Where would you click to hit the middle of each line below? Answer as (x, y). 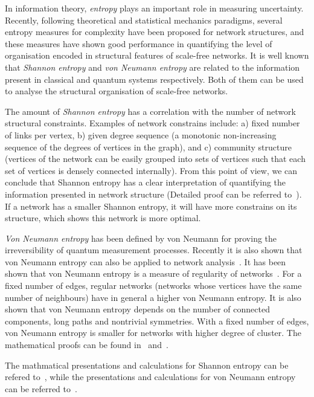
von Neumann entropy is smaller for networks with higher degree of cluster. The (153, 333)
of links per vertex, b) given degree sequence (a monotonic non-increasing (141, 134)
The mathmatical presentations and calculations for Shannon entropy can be (147, 365)
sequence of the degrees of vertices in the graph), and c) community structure (148, 147)
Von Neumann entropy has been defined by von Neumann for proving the (141, 238)
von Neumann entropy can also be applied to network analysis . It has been (146, 261)
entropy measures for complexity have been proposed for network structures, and (155, 32)
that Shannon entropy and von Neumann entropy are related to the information (152, 67)
